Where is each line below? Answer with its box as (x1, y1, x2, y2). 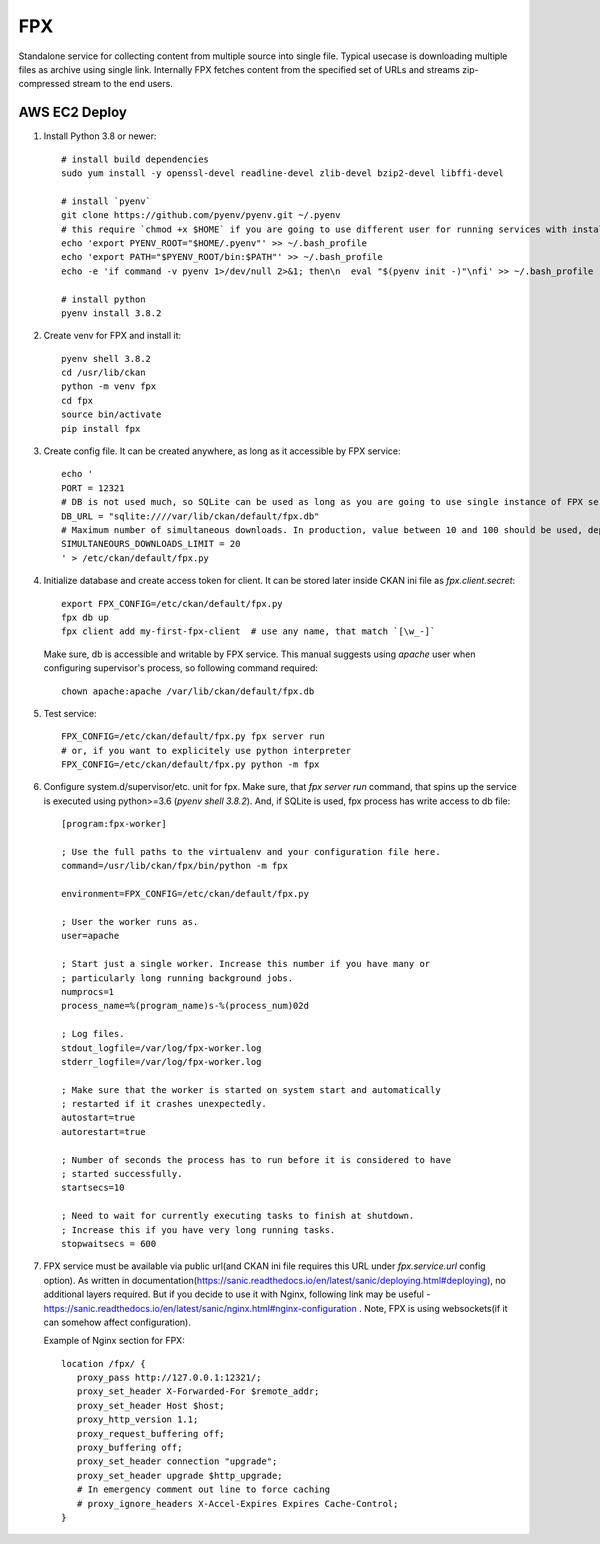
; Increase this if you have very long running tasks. (61, 1224, 336, 1235)
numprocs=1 (61, 986, 115, 997)
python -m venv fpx (61, 381, 157, 392)
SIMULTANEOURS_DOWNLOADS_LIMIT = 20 (61, 538, 241, 550)
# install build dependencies (61, 153, 210, 165)
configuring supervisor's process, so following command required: (43, 662, 319, 674)
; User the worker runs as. (61, 916, 199, 927)
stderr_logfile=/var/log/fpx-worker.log (61, 1056, 262, 1067)
